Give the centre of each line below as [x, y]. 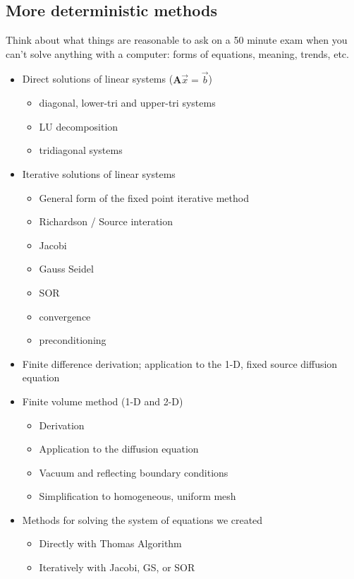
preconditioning [73, 340]
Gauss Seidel [66, 269]
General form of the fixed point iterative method [144, 197]
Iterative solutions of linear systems [99, 173]
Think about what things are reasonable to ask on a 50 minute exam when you [177, 40]
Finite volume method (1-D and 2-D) [103, 401]
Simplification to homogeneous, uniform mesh [138, 496]
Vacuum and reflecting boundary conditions [134, 472]
